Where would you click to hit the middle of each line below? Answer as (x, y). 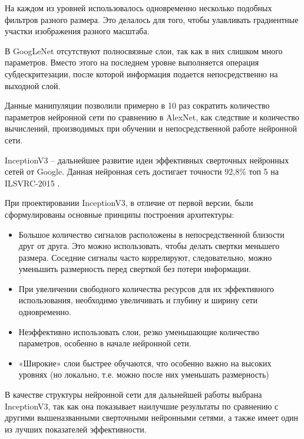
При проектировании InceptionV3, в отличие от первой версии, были (129, 203)
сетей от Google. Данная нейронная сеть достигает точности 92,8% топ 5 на (142, 171)
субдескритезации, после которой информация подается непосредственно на (141, 73)
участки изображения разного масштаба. (77, 31)
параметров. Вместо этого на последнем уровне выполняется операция (132, 62)
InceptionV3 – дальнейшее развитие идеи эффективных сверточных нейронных (147, 160)
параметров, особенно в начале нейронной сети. (105, 343)
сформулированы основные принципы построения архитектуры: (120, 214)
